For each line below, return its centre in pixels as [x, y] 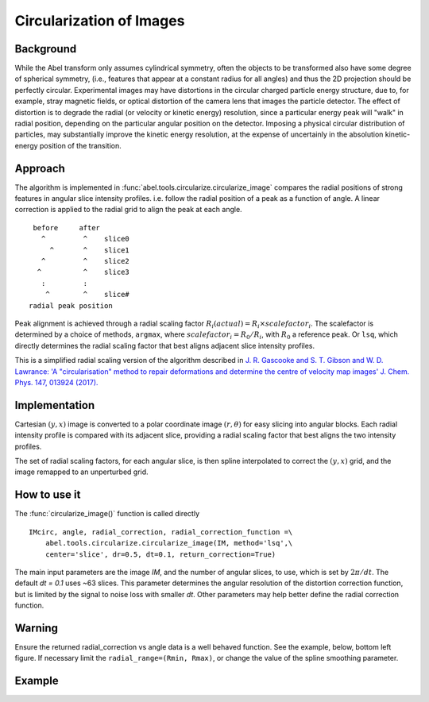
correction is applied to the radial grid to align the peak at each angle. [128, 210]
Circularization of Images [100, 21]
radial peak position [71, 305]
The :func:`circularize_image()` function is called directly [107, 514]
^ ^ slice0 [85, 239]
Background [46, 49]
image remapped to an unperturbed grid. [81, 472]
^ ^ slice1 [90, 250]
